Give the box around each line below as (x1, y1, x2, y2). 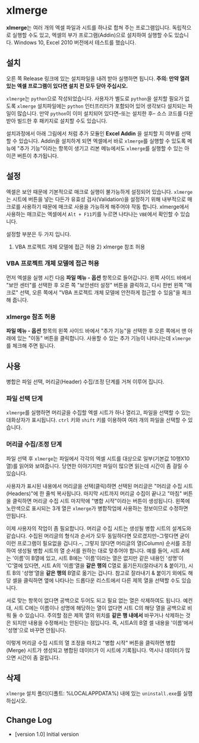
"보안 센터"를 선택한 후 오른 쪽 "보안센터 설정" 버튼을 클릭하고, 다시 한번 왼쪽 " (6, 281, 188, 288)
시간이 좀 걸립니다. (17, 654, 61, 661)
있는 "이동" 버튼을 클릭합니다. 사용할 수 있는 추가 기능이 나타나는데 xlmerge (17, 335, 191, 342)
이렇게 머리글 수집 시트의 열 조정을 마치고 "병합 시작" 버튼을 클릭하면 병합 (6, 639, 176, 646)
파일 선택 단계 (6, 394, 43, 402)
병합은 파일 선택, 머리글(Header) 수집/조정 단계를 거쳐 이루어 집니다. (6, 378, 165, 385)
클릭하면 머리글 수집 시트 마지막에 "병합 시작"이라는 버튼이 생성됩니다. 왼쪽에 (12, 497, 190, 504)
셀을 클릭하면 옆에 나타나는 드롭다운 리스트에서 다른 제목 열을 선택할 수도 (12, 577, 181, 584)
